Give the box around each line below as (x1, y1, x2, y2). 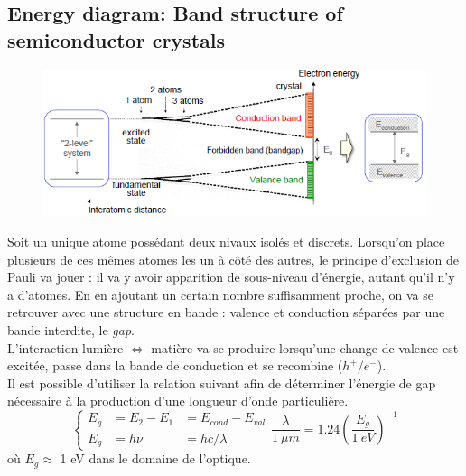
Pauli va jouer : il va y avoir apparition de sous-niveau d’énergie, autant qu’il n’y (7, 267, 455, 286)
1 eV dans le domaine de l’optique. (60, 449, 251, 468)
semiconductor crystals (7, 25, 225, 53)
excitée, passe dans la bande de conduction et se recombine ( (7, 356, 343, 375)
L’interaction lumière (7, 338, 124, 357)
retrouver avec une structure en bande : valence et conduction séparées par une (7, 303, 445, 322)
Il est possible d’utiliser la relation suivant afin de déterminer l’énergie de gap (7, 373, 436, 392)
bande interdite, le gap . (7, 320, 135, 339)
